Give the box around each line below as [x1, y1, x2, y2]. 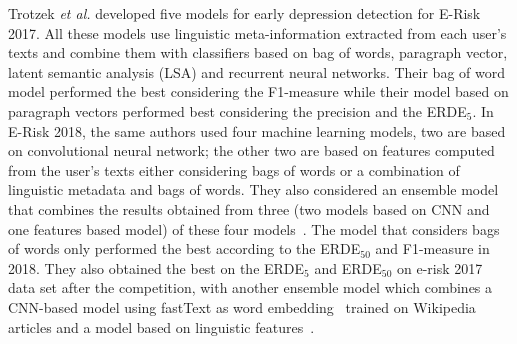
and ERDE [314, 257, 382, 278]
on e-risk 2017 [397, 257, 483, 278]
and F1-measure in [375, 238, 490, 259]
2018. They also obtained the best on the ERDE [8, 257, 305, 278]
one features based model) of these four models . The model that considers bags [8, 218, 500, 239]
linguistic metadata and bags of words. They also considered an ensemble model [8, 179, 499, 200]
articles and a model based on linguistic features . [8, 316, 315, 337]
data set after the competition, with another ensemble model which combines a [8, 277, 493, 298]
